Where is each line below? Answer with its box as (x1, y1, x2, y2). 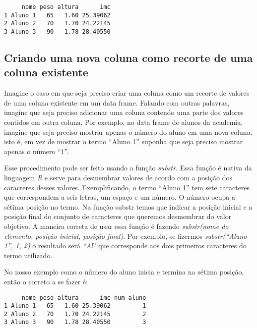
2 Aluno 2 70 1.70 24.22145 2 (4, 310, 146, 318)
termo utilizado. (4, 250, 53, 260)
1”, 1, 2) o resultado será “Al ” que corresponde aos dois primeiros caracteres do (4, 240, 247, 251)
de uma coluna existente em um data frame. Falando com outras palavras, (4, 97, 230, 108)
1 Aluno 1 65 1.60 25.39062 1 (4, 302, 146, 310)
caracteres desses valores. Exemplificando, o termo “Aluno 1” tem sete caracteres (4, 182, 250, 192)
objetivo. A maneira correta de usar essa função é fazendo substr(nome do (4, 220, 229, 231)
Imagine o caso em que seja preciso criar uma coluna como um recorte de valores (4, 88, 250, 98)
